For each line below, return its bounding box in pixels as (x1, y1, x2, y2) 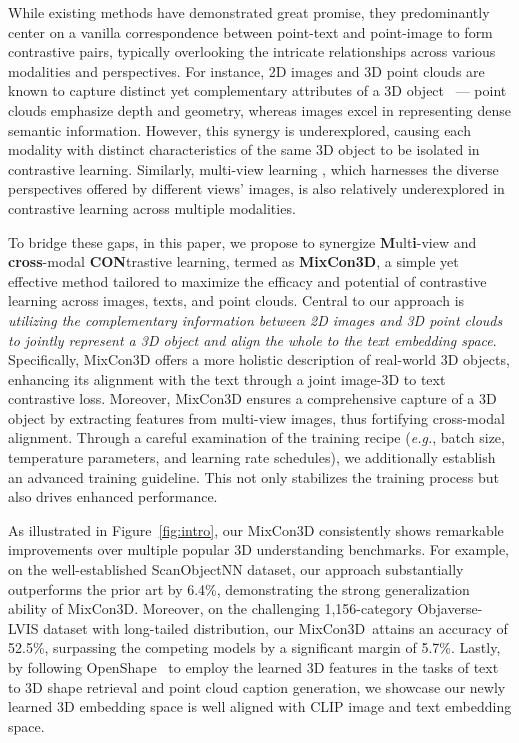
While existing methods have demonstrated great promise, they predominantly (8, 2, 490, 22)
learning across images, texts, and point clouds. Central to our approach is (8, 290, 465, 311)
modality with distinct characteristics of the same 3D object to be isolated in (8, 139, 480, 160)
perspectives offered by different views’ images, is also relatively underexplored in (8, 178, 505, 199)
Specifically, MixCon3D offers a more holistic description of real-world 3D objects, (8, 349, 510, 370)
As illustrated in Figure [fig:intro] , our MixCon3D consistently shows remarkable (8, 519, 504, 540)
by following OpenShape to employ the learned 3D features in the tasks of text (8, 657, 499, 677)
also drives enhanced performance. (8, 486, 218, 507)
